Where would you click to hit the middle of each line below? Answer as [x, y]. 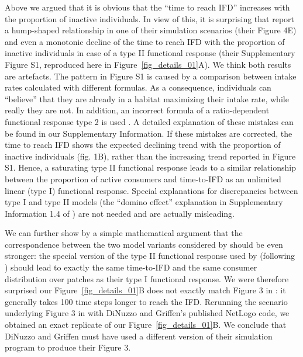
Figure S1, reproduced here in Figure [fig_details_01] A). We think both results [148, 64]
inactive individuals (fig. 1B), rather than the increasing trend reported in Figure [150, 156]
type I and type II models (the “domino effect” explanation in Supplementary [144, 202]
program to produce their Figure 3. [68, 347]
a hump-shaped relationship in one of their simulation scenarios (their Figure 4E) [151, 30]
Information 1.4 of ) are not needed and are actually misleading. [120, 213]
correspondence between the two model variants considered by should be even [144, 244]
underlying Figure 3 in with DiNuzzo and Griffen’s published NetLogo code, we [147, 313]
